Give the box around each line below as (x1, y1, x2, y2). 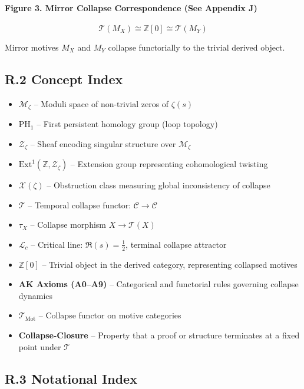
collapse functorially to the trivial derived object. (108, 41, 285, 53)
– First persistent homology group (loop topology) (37, 118, 218, 130)
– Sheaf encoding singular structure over (30, 137, 176, 149)
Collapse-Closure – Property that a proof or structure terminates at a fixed (18, 329, 300, 341)
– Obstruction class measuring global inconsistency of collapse (47, 179, 270, 191)
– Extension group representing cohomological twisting (70, 158, 268, 170)
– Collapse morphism (30, 218, 107, 231)
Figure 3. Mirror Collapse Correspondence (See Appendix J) (5, 1, 257, 14)
